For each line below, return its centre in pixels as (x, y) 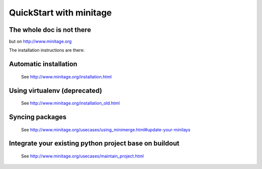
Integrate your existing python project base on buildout (94, 144)
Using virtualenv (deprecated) (56, 90)
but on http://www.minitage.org (41, 42)
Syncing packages (38, 117)
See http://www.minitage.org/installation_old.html (70, 103)
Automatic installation (43, 64)
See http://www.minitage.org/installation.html (66, 77)
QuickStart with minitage (60, 13)
